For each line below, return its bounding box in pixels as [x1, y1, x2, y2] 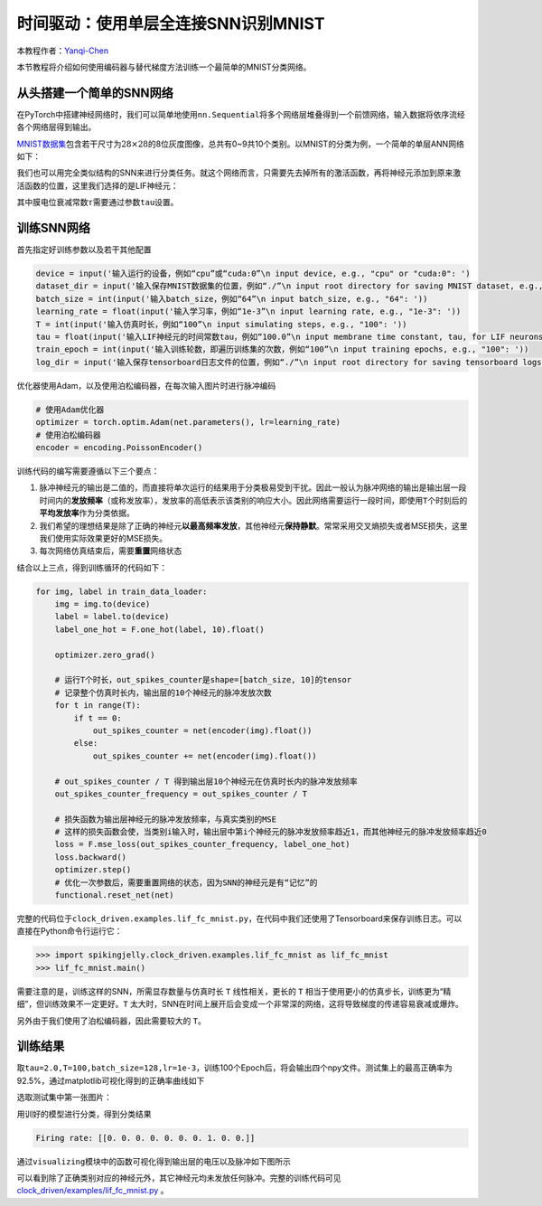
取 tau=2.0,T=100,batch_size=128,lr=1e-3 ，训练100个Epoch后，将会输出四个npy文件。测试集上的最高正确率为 [16, 1062, 453, 1073]
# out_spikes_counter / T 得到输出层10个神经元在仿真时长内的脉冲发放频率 [54, 776, 358, 787]
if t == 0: [73, 712, 122, 723]
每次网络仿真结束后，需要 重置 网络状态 [39, 545, 182, 556]
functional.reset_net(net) [54, 890, 175, 900]
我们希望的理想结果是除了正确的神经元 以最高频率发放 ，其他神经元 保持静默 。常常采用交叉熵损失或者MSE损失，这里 [39, 520, 469, 531]
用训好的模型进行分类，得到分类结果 [16, 1108, 152, 1119]
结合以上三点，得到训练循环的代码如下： [16, 561, 167, 573]
